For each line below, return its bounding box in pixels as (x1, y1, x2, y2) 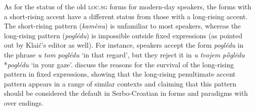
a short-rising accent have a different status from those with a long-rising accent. (4, 11, 248, 21)
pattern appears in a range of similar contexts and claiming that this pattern (4, 78, 237, 88)
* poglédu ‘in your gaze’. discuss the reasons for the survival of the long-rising (4, 59, 234, 69)
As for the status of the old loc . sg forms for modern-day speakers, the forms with (4, 1, 252, 11)
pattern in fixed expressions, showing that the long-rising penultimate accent (4, 69, 236, 79)
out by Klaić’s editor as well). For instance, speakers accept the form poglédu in (4, 40, 244, 50)
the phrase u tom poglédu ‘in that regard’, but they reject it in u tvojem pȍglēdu (4, 49, 245, 59)
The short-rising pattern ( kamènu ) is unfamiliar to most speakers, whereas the (4, 21, 241, 31)
